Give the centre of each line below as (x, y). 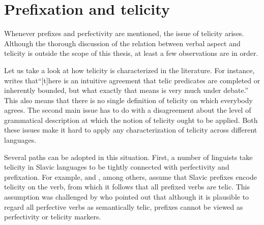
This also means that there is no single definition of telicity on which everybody (128, 100)
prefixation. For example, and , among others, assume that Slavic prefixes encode (130, 176)
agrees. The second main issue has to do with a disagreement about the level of (128, 110)
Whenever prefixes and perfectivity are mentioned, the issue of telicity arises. (124, 33)
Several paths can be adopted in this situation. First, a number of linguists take (128, 157)
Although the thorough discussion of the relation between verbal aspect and (122, 43)
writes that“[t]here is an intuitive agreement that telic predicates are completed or (132, 80)
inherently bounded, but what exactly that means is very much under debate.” (126, 90)
